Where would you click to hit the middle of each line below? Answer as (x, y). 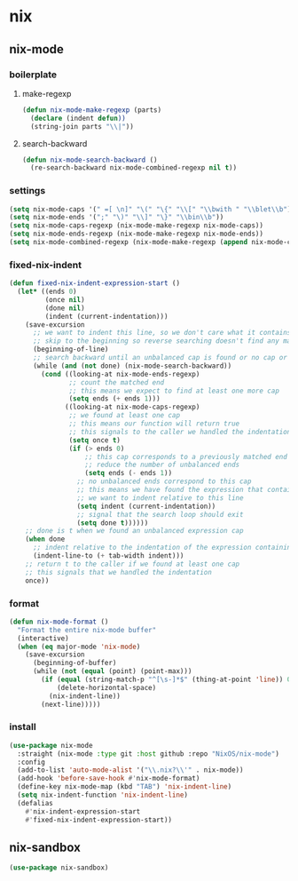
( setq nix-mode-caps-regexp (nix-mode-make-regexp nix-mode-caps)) (137, 226)
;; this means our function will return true (154, 424)
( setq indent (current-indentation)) (146, 506)
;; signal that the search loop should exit (160, 514)
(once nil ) (65, 299)
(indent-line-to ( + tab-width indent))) (108, 556)
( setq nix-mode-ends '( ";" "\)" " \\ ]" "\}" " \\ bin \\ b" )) (117, 218)
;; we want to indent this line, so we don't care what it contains (162, 333)
